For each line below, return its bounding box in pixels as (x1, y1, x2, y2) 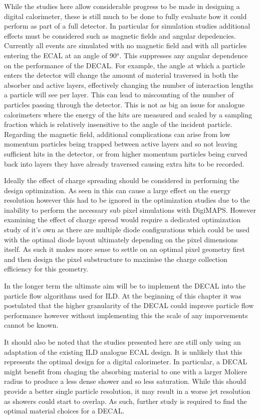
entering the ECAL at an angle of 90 (4, 50, 117, 60)
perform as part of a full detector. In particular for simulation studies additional (4, 21, 250, 31)
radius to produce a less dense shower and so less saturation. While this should (4, 376, 246, 386)
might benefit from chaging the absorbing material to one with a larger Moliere (4, 366, 247, 376)
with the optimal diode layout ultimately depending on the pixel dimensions (4, 234, 238, 244)
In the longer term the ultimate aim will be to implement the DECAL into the (4, 281, 246, 291)
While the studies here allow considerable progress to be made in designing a (4, 1, 240, 11)
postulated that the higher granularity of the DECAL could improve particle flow (4, 300, 254, 311)
